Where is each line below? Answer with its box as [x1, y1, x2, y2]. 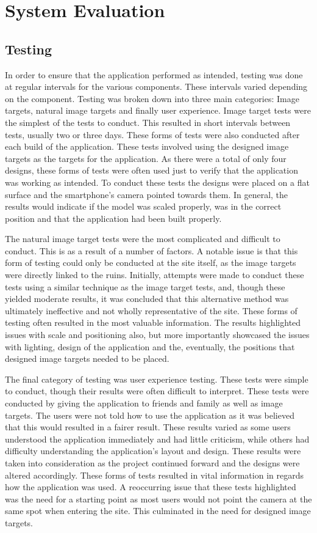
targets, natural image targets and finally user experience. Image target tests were [5, 104, 311, 117]
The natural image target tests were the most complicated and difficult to [5, 232, 280, 245]
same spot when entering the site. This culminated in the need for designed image [5, 504, 311, 517]
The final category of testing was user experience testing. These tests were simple [5, 372, 308, 385]
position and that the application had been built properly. [5, 211, 222, 224]
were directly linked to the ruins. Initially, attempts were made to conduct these [5, 268, 304, 281]
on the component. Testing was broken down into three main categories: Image [5, 92, 299, 105]
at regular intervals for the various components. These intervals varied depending [5, 80, 308, 93]
